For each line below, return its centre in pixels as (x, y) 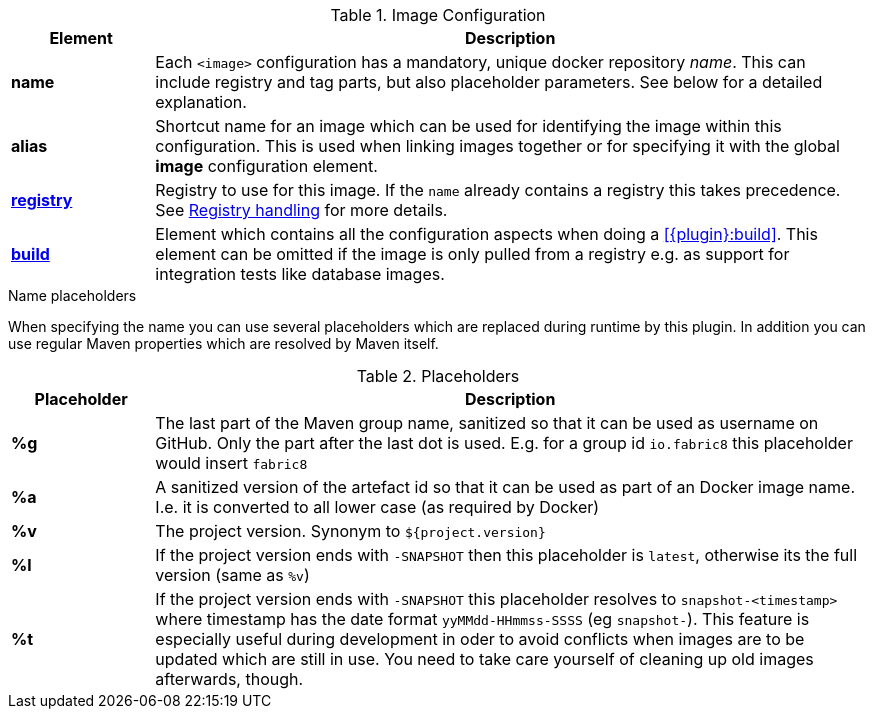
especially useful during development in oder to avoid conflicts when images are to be (480, 639)
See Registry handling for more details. (301, 210)
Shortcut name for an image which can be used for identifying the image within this (468, 126)
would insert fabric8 (231, 463)
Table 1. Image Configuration (438, 15)
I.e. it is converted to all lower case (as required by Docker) (377, 507)
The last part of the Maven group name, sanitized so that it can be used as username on (487, 423)
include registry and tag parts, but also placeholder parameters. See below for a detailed (489, 82)
